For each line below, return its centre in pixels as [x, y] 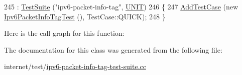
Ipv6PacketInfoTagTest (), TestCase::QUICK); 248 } [85, 16]
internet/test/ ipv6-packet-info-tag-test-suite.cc [75, 66]
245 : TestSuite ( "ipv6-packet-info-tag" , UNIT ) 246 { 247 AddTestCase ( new [121, 6]
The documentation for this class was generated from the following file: [113, 49]
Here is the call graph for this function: [64, 33]
